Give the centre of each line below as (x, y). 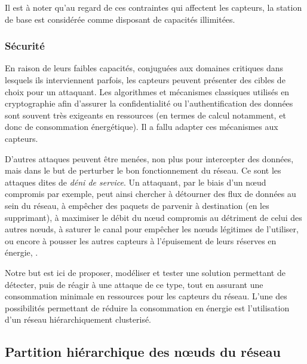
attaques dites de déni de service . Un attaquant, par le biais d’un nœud (136, 182)
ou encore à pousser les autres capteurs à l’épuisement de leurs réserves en (141, 240)
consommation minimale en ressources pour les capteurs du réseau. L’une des (146, 296)
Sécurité (25, 46)
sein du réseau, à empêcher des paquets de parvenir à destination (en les (137, 205)
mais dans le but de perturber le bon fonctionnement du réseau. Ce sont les (143, 170)
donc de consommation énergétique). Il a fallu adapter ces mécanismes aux (142, 127)
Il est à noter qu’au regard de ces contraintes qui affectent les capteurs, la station (153, 7)
